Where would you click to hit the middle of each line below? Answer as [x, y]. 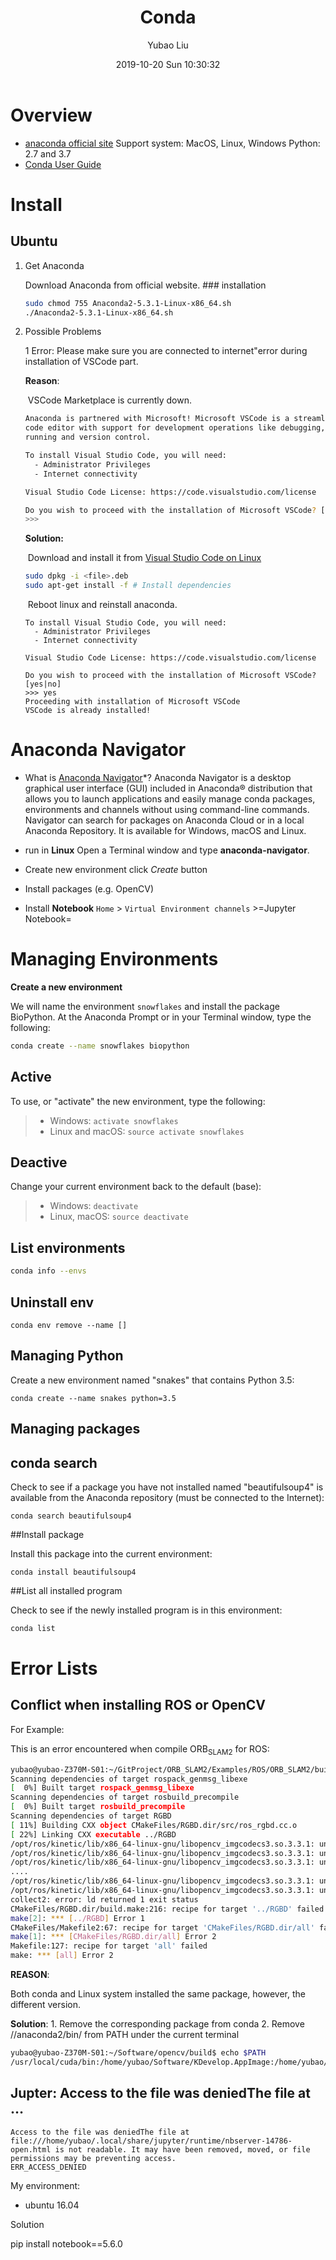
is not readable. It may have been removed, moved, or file [182, 2149]
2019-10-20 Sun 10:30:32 [168, 64]
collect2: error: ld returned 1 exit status [104, 1899]
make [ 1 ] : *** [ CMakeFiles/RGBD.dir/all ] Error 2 [113, 1937]
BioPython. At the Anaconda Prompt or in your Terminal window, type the [161, 1017]
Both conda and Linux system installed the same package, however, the [158, 1994]
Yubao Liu [168, 45]
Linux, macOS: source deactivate [119, 1217]
